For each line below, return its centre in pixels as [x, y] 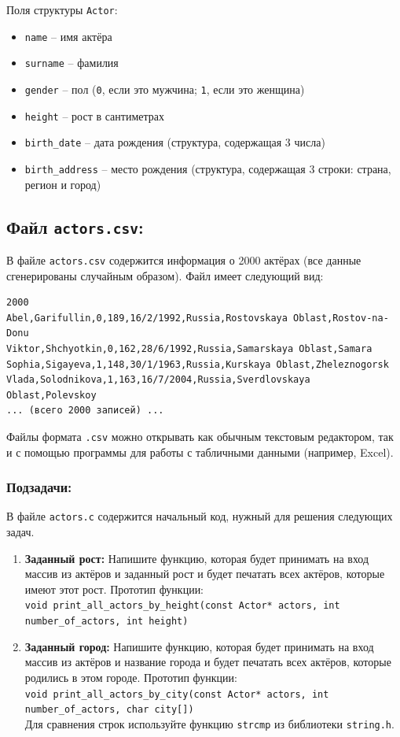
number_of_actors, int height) [106, 622]
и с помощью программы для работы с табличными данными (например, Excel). [200, 452]
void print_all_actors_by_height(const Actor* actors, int [182, 606]
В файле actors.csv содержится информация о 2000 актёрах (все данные [184, 259]
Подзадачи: [39, 487]
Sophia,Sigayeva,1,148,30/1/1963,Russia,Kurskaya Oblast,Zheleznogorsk [198, 364]
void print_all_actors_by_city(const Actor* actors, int [177, 694]
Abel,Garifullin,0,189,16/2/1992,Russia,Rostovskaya [147, 318]
